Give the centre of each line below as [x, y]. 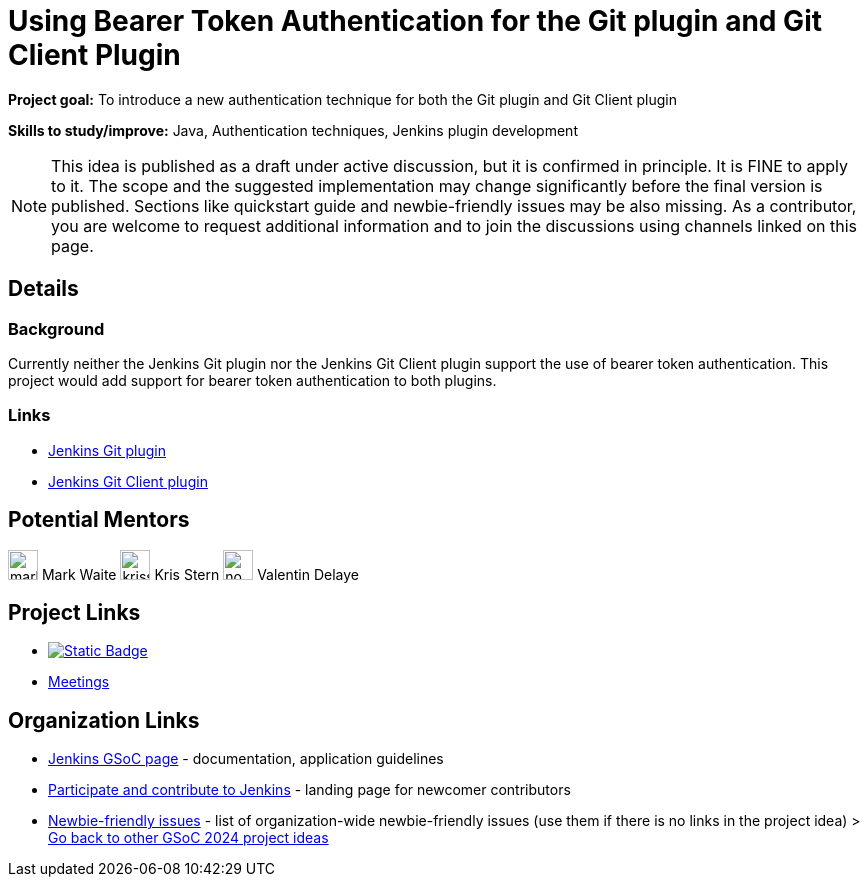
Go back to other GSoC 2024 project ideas [188, 838]
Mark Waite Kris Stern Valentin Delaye [200, 574]
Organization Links [104, 720]
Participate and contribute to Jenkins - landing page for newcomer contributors [309, 790]
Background [56, 328]
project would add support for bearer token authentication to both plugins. [252, 380]
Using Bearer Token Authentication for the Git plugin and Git [415, 21]
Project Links [74, 612]
